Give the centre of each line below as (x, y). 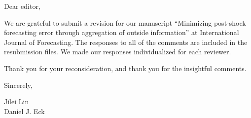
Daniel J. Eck (24, 111)
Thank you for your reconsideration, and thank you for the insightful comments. (125, 68)
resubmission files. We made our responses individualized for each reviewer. (118, 52)
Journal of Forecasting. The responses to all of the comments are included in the (126, 42)
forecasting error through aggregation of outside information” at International (122, 32)
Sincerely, (18, 85)
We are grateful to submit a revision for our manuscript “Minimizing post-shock (125, 22)
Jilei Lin (17, 101)
